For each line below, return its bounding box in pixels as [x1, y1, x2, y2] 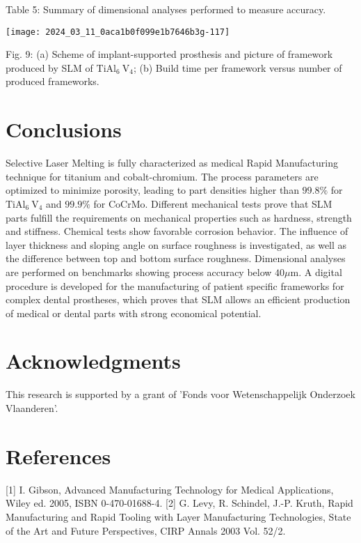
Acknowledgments [6, 346, 181, 375]
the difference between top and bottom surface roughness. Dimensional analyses [6, 251, 346, 266]
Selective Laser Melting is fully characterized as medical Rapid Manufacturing [6, 155, 338, 170]
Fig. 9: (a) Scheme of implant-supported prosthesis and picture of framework [6, 47, 333, 61]
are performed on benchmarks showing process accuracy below [6, 264, 272, 279]
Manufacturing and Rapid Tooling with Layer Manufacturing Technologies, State [6, 509, 351, 523]
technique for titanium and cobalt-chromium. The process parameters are [6, 169, 319, 183]
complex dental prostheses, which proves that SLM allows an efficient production [6, 292, 351, 307]
